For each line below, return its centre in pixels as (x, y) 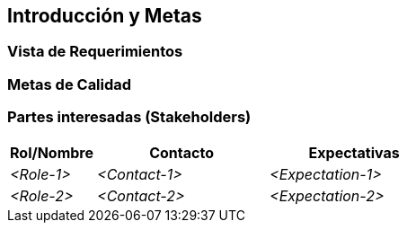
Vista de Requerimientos (95, 52)
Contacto (181, 152)
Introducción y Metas (105, 16)
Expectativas (354, 152)
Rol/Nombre (52, 152)
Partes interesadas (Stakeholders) (129, 117)
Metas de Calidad (70, 84)
